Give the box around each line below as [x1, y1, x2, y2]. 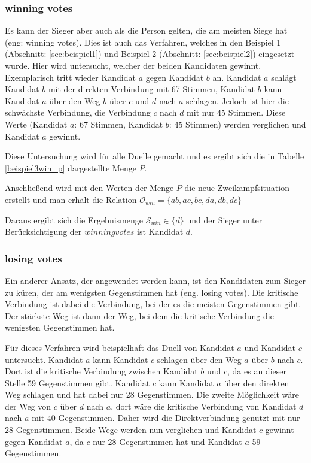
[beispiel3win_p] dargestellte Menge [5, 161, 136, 174]
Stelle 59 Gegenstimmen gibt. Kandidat [5, 376, 150, 389]
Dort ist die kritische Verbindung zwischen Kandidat [5, 365, 198, 377]
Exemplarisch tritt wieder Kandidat [5, 71, 136, 83]
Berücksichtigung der [5, 225, 82, 238]
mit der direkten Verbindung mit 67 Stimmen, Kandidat [48, 83, 255, 95]
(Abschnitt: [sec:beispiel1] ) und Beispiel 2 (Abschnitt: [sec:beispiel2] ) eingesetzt [5, 47, 295, 60]
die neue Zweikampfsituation [184, 181, 289, 194]
